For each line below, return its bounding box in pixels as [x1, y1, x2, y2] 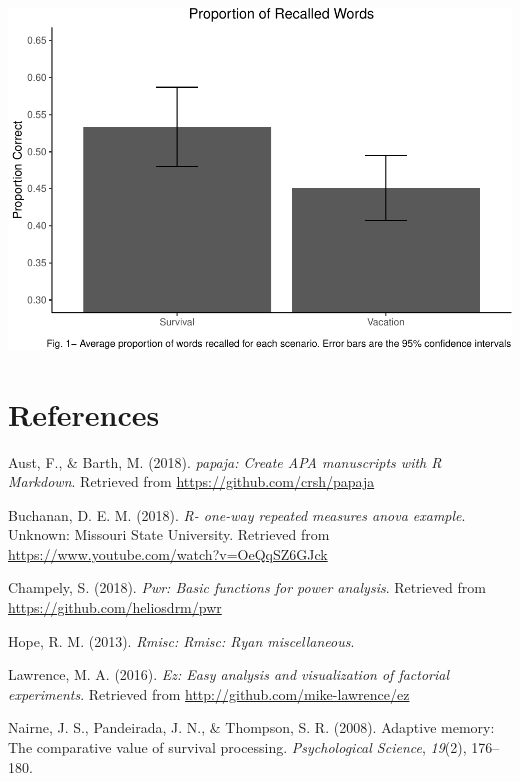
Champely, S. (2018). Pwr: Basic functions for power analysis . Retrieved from [8, 577, 486, 598]
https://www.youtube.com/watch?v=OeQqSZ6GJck [8, 543, 328, 564]
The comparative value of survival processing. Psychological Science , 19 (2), [8, 737, 467, 758]
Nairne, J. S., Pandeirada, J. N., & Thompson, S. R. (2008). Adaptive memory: [8, 717, 495, 738]
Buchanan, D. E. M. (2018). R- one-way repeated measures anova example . [8, 504, 466, 525]
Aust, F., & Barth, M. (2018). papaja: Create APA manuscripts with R [8, 451, 442, 472]
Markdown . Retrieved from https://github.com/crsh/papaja [8, 471, 375, 492]
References [8, 393, 160, 434]
